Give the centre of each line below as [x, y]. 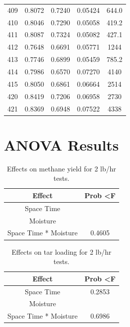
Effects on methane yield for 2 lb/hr [61, 168]
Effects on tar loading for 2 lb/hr [62, 251]
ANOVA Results [62, 144]
